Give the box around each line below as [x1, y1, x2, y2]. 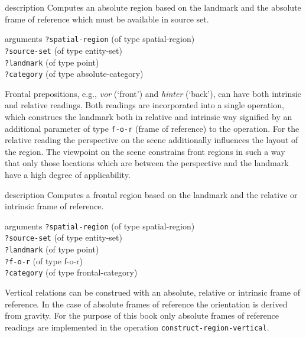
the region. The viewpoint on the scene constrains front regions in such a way [5, 145, 285, 157]
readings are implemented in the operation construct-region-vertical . [5, 320, 269, 333]
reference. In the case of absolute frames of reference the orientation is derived [5, 297, 288, 310]
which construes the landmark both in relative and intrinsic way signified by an [5, 111, 292, 122]
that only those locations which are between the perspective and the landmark [5, 157, 289, 169]
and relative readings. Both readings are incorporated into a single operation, [5, 99, 284, 111]
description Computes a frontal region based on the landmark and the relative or [5, 188, 298, 200]
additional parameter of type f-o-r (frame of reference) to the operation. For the [5, 122, 300, 134]
